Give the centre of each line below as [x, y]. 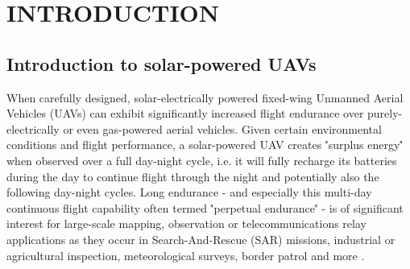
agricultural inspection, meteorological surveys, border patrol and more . [186, 255]
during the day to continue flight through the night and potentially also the [193, 176]
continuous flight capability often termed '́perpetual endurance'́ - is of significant [205, 207]
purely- [385, 113]
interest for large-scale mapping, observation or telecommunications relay [186, 223]
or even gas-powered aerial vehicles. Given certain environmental [222, 128]
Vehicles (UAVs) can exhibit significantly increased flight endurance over [185, 113]
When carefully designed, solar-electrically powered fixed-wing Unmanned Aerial [205, 97]
